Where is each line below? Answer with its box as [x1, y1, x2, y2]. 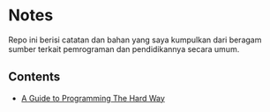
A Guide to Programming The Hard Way [20, 93, 165, 103]
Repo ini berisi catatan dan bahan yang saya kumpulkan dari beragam [8, 34, 262, 45]
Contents [8, 70, 61, 85]
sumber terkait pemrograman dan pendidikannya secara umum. [8, 43, 240, 54]
